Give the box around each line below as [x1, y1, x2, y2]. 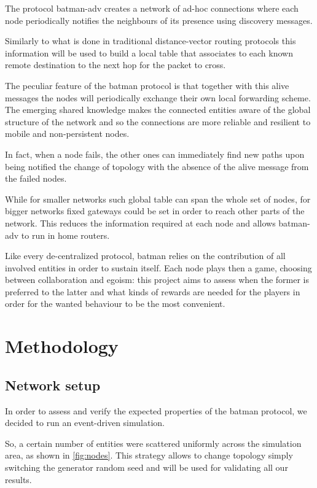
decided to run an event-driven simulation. [5, 416, 165, 429]
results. [5, 473, 32, 486]
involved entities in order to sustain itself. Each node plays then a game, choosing [5, 261, 312, 274]
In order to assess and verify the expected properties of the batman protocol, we [5, 404, 307, 417]
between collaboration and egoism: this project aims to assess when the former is [5, 273, 309, 286]
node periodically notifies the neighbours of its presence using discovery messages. [5, 14, 313, 26]
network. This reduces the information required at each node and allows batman [5, 216, 307, 229]
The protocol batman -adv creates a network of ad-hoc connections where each [5, 2, 299, 14]
